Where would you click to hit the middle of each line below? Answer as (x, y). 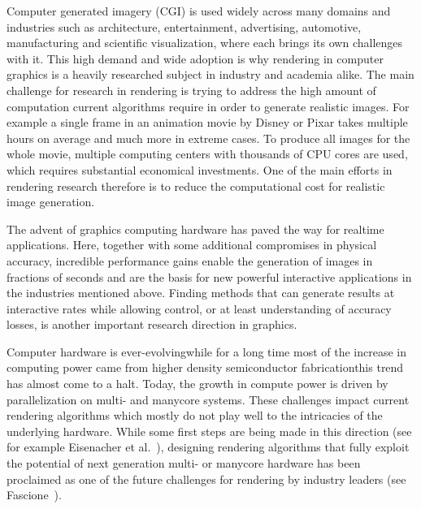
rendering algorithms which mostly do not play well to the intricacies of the (195, 415)
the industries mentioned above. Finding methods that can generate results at (201, 293)
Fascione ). (34, 495)
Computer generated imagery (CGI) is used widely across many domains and (199, 11)
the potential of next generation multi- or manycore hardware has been (184, 463)
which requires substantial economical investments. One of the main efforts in (200, 169)
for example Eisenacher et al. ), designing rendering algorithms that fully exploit (208, 447)
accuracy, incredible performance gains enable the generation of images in (190, 260)
